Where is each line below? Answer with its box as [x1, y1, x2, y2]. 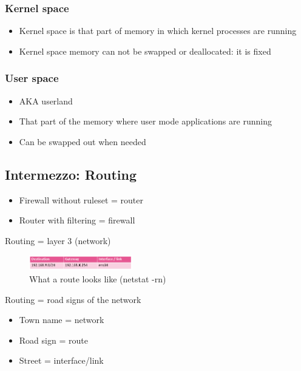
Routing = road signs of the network [5, 293, 141, 305]
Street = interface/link [19, 354, 104, 367]
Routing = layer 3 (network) [5, 234, 111, 247]
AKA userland [19, 94, 73, 107]
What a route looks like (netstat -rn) [29, 272, 166, 285]
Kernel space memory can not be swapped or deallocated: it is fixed [19, 44, 271, 57]
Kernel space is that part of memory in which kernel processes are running [19, 24, 297, 37]
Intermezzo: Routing [5, 165, 137, 183]
